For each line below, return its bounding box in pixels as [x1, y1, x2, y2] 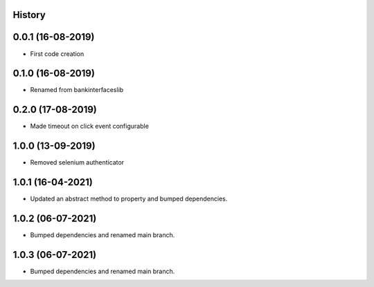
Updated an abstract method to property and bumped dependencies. [30, 194, 228, 203]
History [12, 9, 46, 21]
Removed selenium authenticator [30, 158, 125, 167]
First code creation [30, 49, 84, 58]
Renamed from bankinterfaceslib [30, 86, 124, 94]
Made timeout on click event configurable [30, 122, 149, 131]
